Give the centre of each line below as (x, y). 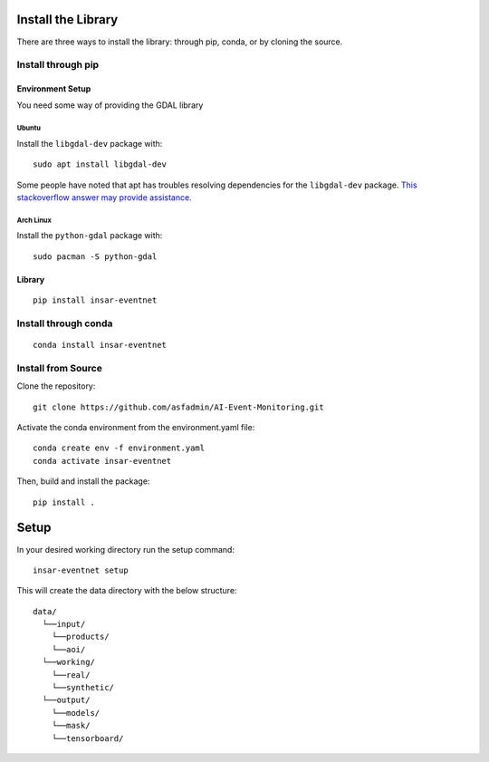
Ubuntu (29, 128)
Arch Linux (34, 220)
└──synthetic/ (83, 688)
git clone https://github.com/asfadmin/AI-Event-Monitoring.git (179, 407)
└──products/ (80, 637)
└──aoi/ (68, 649)
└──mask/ (71, 726)
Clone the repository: (56, 386)
